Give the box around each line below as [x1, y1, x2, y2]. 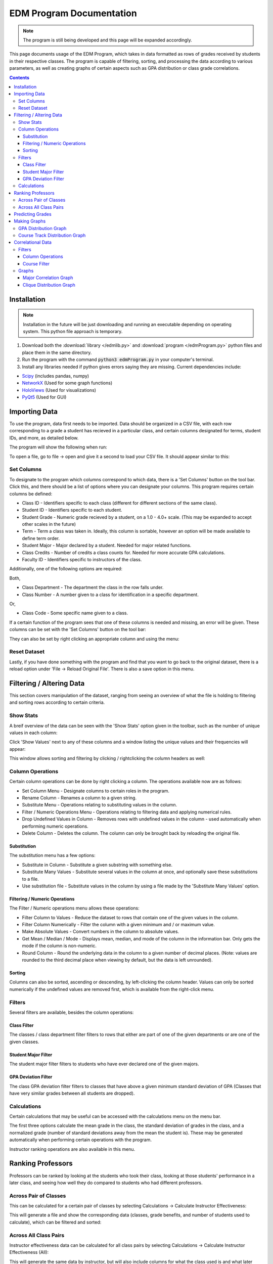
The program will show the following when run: [9, 444, 107, 450]
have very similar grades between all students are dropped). [9, 1090, 135, 1096]
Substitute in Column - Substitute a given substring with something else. [22, 862, 173, 868]
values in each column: [9, 730, 58, 736]
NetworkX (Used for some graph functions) [22, 380, 113, 386]
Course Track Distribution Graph [18, 233, 86, 239]
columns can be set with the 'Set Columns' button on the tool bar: [9, 626, 147, 633]
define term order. [22, 535, 60, 541]
